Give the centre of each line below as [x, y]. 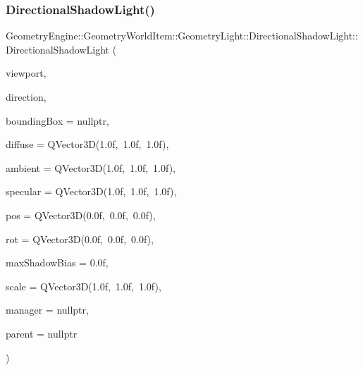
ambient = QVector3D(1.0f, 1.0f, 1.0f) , [91, 167]
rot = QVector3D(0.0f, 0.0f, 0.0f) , [80, 239]
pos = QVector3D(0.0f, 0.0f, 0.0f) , [81, 215]
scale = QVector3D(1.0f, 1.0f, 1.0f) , [84, 286]
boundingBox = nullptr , [57, 120]
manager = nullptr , [47, 310]
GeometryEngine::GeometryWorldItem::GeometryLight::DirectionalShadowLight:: [182, 36]
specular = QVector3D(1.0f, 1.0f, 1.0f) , [91, 191]
